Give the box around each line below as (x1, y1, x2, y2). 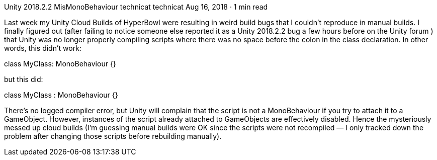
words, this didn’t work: (4, 44, 81, 52)
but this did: (4, 75, 43, 84)
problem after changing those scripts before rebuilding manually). (4, 132, 222, 140)
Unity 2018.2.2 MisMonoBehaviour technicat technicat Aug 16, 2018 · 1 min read (4, 3, 268, 11)
